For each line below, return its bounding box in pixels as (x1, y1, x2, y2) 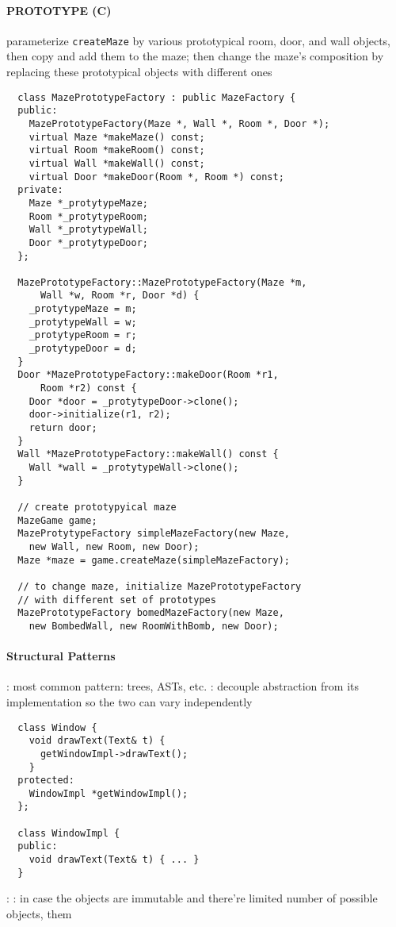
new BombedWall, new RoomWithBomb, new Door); (29, 620, 279, 632)
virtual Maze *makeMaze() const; (29, 131, 205, 143)
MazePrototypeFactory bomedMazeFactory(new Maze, (17, 607, 284, 619)
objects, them (6, 906, 72, 921)
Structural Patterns (6, 648, 116, 664)
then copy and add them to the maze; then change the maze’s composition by (6, 48, 384, 64)
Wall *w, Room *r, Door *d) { (40, 290, 200, 302)
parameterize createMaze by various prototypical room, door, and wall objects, (6, 32, 391, 48)
